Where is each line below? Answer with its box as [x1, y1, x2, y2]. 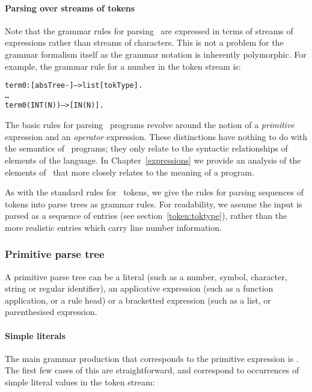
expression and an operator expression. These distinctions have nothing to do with [5, 130, 308, 142]
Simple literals [5, 329, 66, 341]
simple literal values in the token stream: [5, 376, 155, 388]
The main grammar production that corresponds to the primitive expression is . [5, 352, 299, 364]
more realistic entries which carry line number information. [5, 221, 222, 233]
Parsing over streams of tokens [5, 1, 135, 14]
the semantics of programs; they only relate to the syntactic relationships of [5, 142, 288, 155]
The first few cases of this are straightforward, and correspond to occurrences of [5, 364, 299, 376]
